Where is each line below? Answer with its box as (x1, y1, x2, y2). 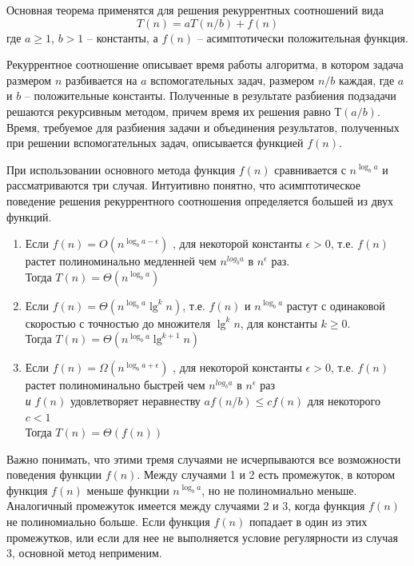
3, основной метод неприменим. (6, 544, 162, 561)
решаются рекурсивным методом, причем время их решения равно (6, 102, 331, 119)
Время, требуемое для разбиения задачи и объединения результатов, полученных (6, 118, 400, 135)
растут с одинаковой (286, 297, 385, 313)
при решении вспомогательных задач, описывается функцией (6, 134, 304, 151)
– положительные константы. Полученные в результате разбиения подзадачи (24, 87, 396, 104)
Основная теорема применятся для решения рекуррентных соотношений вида (6, 2, 384, 18)
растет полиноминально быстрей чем (25, 377, 205, 393)
